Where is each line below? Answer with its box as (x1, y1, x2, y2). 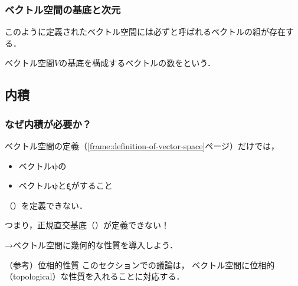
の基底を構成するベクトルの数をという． (59, 57, 216, 69)
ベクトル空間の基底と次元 (5, 2, 121, 17)
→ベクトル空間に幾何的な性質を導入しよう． (5, 238, 178, 251)
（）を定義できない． (5, 199, 87, 211)
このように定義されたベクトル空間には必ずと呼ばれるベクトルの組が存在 (5, 25, 286, 38)
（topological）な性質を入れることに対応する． (5, 270, 185, 282)
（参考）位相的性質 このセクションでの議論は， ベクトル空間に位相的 (5, 258, 275, 271)
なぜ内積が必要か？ (5, 116, 92, 131)
